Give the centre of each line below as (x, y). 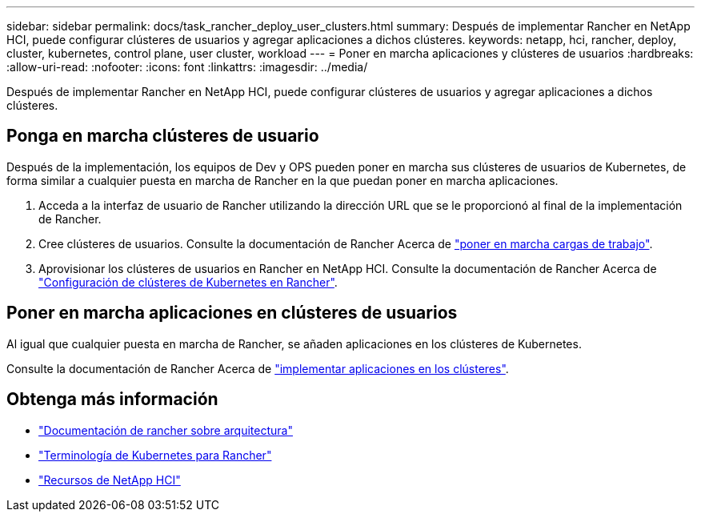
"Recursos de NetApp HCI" (110, 480)
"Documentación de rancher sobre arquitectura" (166, 430)
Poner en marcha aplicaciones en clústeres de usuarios (232, 313)
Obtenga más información (112, 400)
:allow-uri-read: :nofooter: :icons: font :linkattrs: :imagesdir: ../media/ (187, 67)
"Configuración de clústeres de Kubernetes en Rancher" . (188, 282)
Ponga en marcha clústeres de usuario (163, 136)
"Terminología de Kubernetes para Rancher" (155, 455)
